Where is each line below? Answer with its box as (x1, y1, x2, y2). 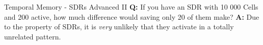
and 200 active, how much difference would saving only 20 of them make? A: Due (4, 11, 259, 22)
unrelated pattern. (4, 31, 61, 41)
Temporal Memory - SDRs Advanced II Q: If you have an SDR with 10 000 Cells (4, 2, 258, 12)
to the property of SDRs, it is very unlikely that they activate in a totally (4, 21, 234, 32)
